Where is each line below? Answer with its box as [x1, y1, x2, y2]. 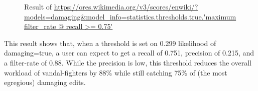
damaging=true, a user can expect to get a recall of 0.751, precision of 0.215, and [4, 47, 254, 58]
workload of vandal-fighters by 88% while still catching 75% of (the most [4, 67, 227, 77]
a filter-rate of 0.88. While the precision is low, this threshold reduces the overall [4, 57, 251, 67]
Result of [24, 1, 52, 11]
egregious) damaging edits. [4, 77, 86, 87]
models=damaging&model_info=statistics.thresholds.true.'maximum [24, 11, 236, 21]
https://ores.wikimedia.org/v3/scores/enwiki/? [54, 1, 198, 11]
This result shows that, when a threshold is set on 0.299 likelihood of [4, 37, 216, 48]
